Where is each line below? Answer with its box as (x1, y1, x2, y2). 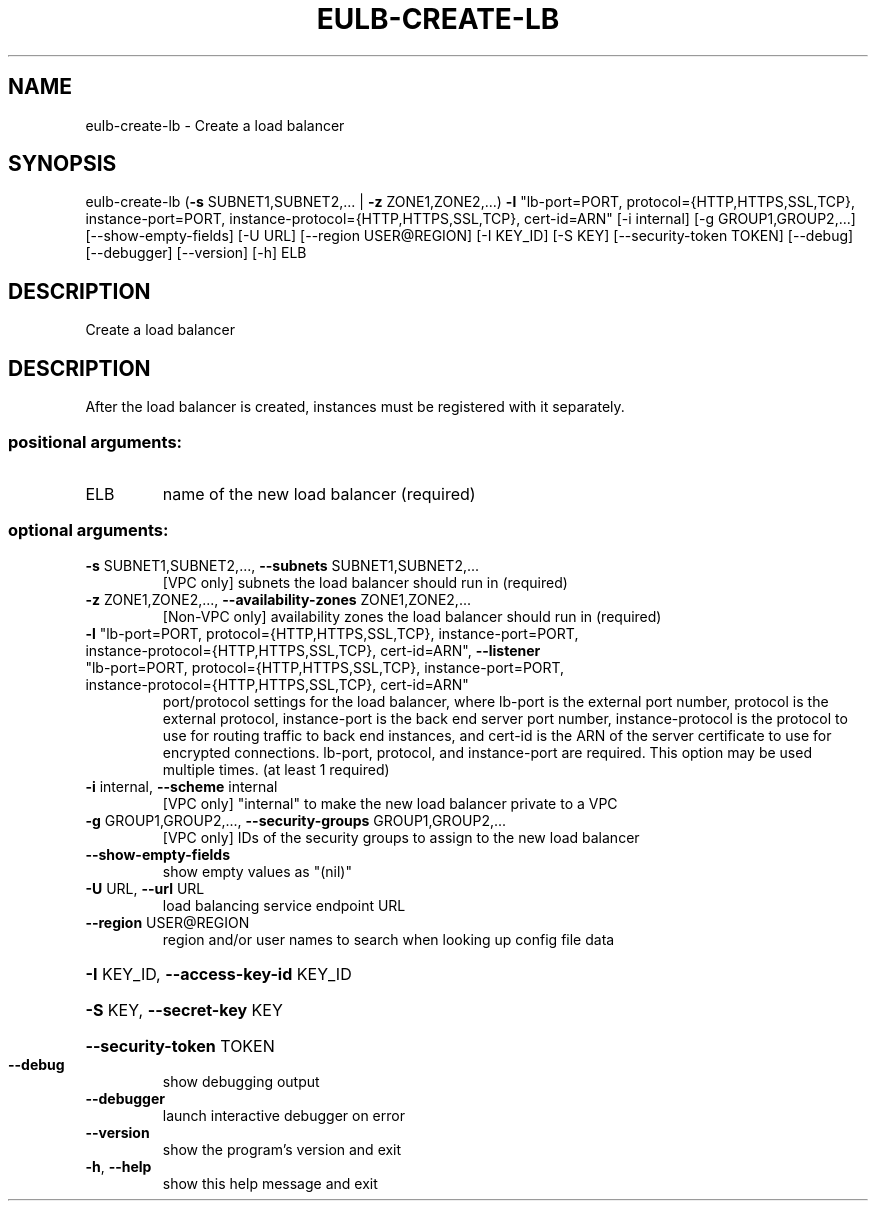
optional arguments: (8, 520, 169, 541)
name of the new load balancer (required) (162, 483, 476, 504)
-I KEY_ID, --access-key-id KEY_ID (85, 963, 352, 984)
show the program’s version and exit (162, 1140, 402, 1158)
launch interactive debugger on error (162, 1106, 405, 1124)
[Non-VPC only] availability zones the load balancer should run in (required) (162, 607, 662, 625)
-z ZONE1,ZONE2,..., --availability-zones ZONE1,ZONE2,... (85, 590, 471, 608)
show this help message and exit (162, 1174, 378, 1192)
